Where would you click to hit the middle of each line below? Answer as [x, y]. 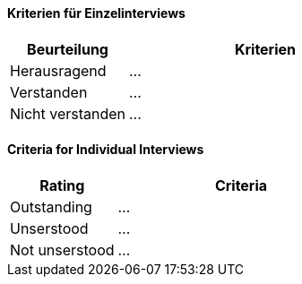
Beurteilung [68, 49]
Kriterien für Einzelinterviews [96, 13]
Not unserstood [62, 250]
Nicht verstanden [68, 113]
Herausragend [58, 70]
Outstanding [51, 207]
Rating [62, 185]
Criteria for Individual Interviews [106, 150]
